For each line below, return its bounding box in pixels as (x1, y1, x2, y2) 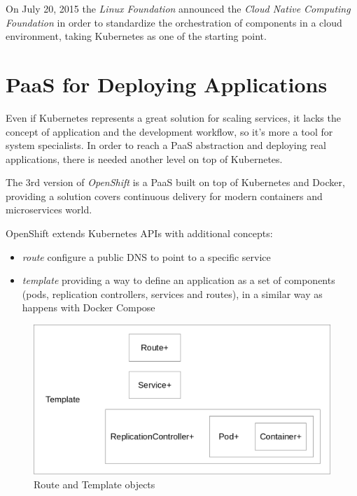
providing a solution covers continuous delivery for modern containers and (6, 188, 323, 203)
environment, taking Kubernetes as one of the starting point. (6, 29, 267, 43)
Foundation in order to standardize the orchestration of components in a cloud (6, 15, 342, 29)
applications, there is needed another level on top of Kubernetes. (6, 151, 283, 166)
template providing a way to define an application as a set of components (22, 273, 335, 288)
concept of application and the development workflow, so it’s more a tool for (6, 124, 333, 139)
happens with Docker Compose (22, 300, 155, 315)
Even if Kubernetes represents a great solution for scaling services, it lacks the (6, 110, 341, 125)
